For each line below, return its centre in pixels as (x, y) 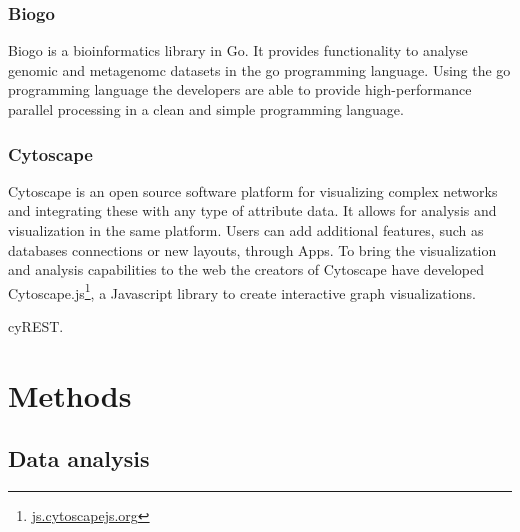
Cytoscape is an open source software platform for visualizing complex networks (253, 190)
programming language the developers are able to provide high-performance (240, 89)
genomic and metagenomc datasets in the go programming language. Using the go (259, 69)
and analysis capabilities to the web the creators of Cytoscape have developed (246, 269)
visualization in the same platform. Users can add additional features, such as (246, 230)
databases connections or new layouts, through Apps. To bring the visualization (252, 249)
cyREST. (36, 326)
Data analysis (79, 458)
